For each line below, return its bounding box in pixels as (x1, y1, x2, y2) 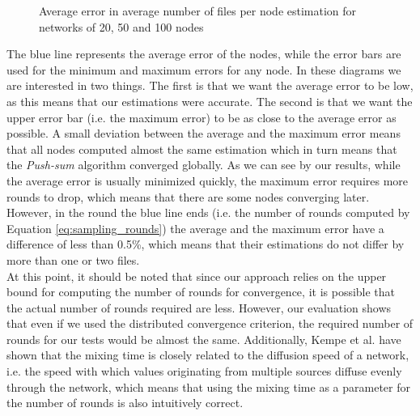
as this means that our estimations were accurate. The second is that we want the (6, 92, 413, 109)
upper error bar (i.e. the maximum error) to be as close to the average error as (6, 108, 397, 125)
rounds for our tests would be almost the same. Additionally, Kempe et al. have (6, 330, 401, 347)
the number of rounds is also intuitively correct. (6, 394, 244, 411)
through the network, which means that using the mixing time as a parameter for (6, 378, 410, 395)
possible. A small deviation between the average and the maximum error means (6, 125, 401, 142)
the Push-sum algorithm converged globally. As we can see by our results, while (6, 156, 401, 173)
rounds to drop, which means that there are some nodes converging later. (6, 188, 370, 205)
